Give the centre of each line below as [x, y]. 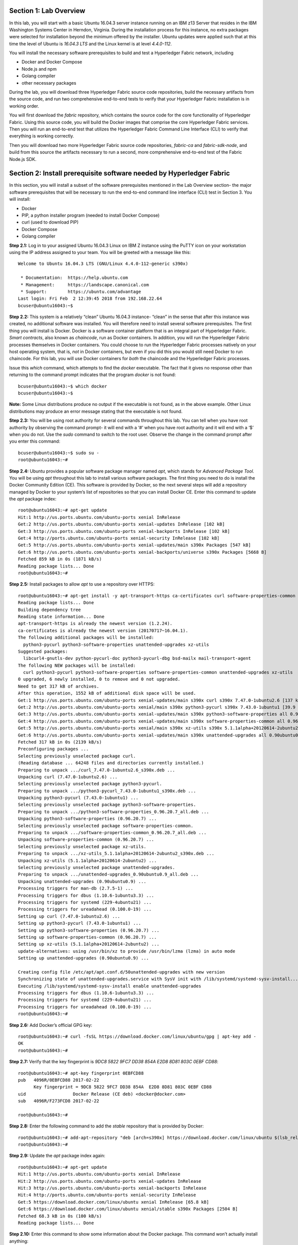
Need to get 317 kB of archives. [59, 686]
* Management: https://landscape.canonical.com [85, 285]
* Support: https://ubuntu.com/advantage [81, 292]
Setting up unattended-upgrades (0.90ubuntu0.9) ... [83, 958]
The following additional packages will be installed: [86, 638]
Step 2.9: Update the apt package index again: [57, 1156]
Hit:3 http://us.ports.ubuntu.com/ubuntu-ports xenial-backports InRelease [112, 1188]
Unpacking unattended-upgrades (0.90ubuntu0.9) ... [82, 881]
